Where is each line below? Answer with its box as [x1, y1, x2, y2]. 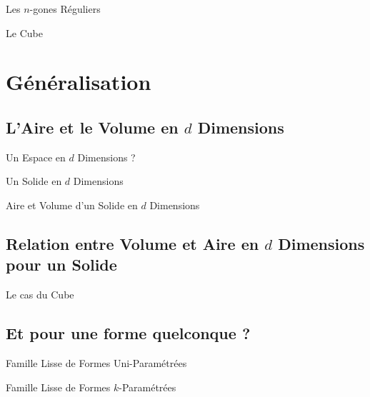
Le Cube [6, 25, 43, 40]
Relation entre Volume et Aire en [6, 232, 259, 254]
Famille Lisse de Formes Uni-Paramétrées [6, 355, 187, 370]
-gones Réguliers [29, 1, 101, 16]
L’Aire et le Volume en [6, 116, 179, 138]
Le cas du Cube [6, 287, 74, 302]
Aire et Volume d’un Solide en [6, 197, 138, 212]
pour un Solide [6, 253, 117, 276]
